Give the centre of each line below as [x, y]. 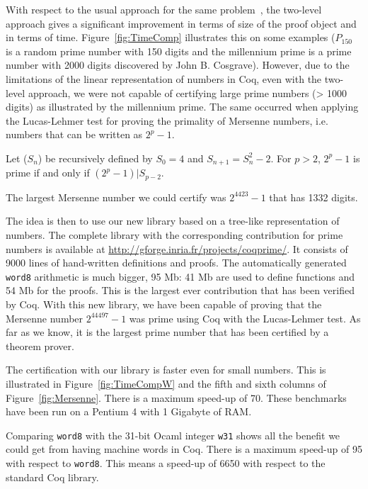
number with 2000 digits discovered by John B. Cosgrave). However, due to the [178, 65]
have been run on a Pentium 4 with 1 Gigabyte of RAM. [129, 411]
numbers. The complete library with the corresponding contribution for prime [174, 235]
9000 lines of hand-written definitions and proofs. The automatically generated [176, 263]
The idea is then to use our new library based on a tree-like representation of [173, 221]
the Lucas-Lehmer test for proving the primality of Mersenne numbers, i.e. [167, 120]
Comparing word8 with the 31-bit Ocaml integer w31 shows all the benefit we [173, 435]
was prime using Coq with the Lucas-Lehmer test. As [245, 318]
